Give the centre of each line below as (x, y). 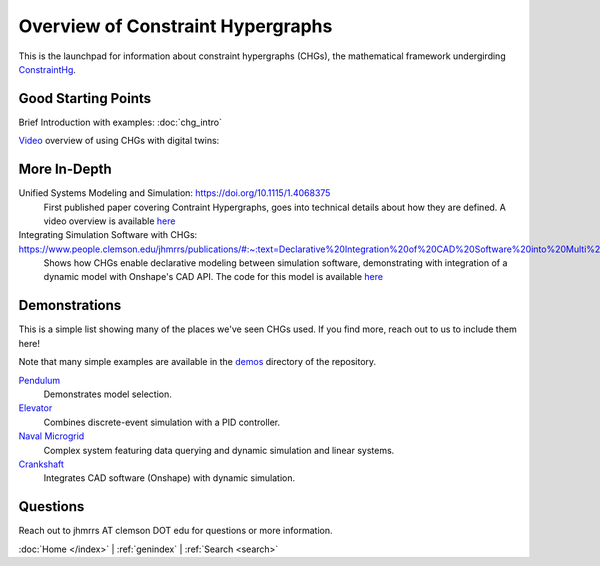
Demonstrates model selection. (107, 394)
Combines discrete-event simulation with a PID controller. (162, 422)
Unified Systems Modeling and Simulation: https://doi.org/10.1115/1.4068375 (174, 193)
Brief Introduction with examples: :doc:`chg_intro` (120, 122)
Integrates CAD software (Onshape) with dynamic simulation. (169, 478)
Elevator (35, 408)
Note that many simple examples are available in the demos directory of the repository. (197, 362)
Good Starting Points (85, 98)
